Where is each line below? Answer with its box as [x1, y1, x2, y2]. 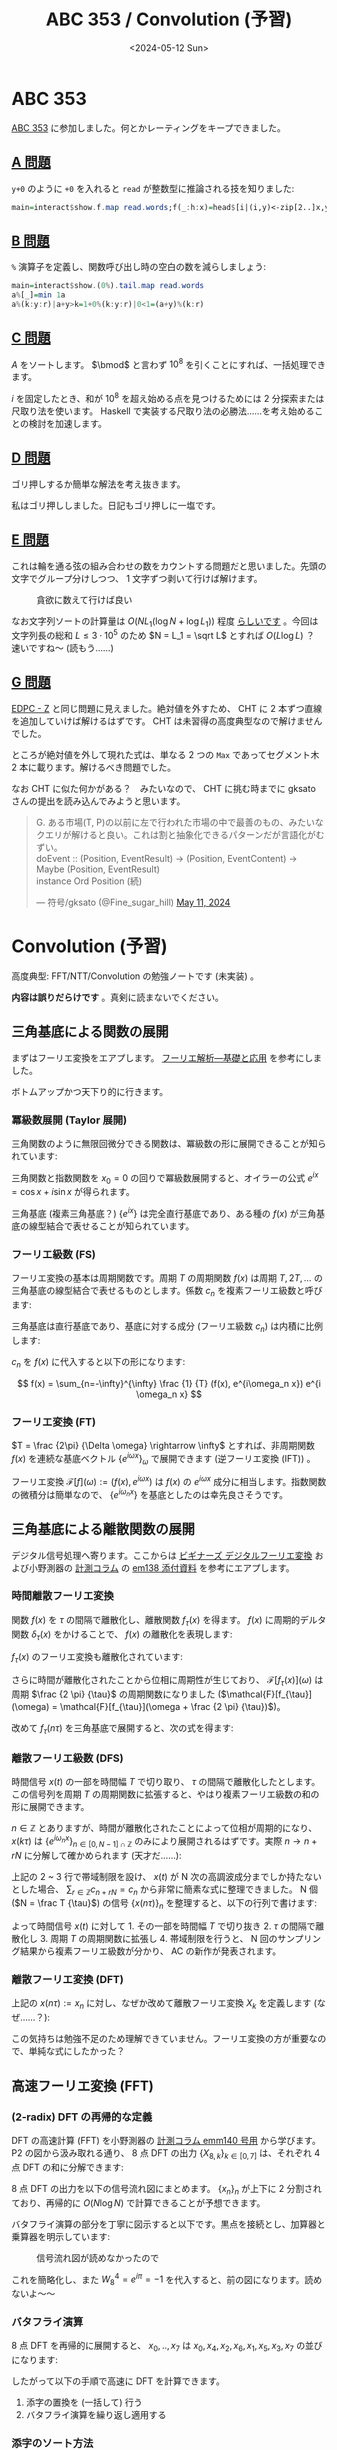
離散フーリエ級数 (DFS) [11, 1751, 124, 1765]
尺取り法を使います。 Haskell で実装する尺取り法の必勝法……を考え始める [11, 405, 315, 417]
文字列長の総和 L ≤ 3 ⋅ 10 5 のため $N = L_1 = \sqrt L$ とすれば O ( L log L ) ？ [11, 628, 315, 642]
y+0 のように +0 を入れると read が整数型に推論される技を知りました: [11, 182, 295, 194]
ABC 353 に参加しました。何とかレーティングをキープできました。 [11, 121, 286, 134]
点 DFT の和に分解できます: [11, 2161, 124, 2173]
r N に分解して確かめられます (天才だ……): [11, 1849, 182, 1861]
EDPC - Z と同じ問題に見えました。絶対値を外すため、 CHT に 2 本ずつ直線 [11, 702, 323, 714]
